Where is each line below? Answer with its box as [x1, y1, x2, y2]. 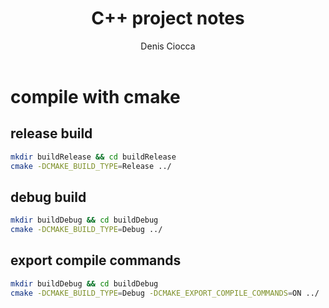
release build [10, 125, 93, 142]
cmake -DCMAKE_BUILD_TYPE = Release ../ [10, 161, 172, 171]
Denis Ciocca [140, 40, 196, 52]
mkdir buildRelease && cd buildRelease [10, 152, 177, 162]
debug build [10, 188, 87, 206]
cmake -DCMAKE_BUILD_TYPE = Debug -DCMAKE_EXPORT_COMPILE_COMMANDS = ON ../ [10, 288, 320, 298]
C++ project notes [91, 7, 245, 30]
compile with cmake [10, 85, 181, 108]
